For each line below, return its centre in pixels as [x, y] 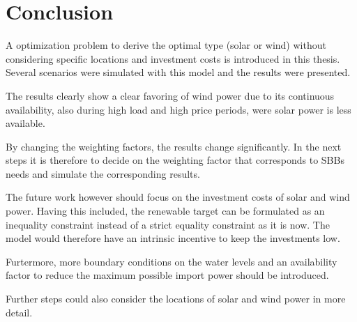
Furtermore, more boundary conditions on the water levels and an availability [172, 261]
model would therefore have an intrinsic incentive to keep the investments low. [173, 238]
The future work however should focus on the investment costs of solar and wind [178, 197]
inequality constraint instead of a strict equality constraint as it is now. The [168, 224]
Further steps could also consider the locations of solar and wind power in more [176, 299]
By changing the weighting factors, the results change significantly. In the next [174, 146]
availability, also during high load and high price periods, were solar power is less [178, 109]
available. [25, 123]
